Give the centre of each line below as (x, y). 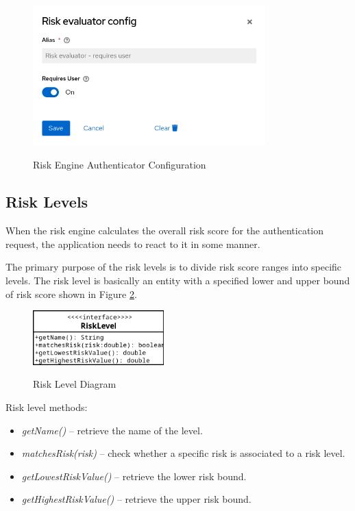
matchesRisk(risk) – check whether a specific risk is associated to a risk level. (183, 453)
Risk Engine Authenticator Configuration (120, 165)
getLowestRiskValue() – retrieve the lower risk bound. (134, 476)
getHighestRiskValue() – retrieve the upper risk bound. (136, 499)
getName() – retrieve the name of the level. (112, 430)
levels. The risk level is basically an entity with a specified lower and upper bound (178, 280)
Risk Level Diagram (75, 384)
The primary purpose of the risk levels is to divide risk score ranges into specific (174, 267)
